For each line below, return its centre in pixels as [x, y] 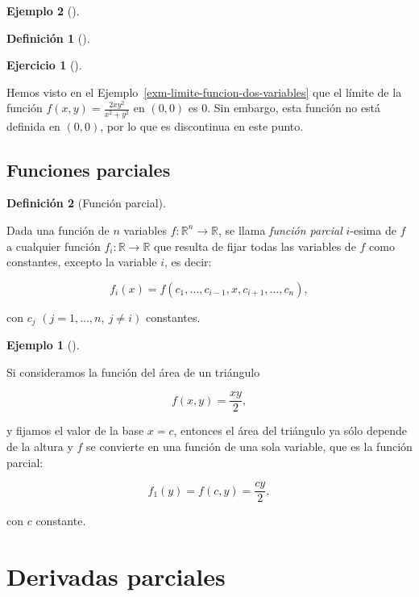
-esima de [373, 230]
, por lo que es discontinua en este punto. [202, 125]
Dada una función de [58, 230]
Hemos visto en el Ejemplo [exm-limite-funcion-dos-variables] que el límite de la [204, 92]
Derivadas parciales [116, 576]
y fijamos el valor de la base [75, 430]
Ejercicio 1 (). [44, 65]
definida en [33, 125]
